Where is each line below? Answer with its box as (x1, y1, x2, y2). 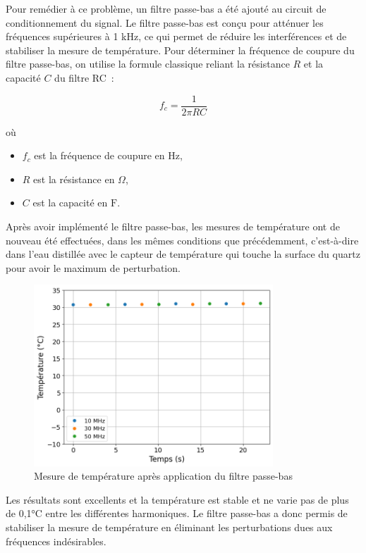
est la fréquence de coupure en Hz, (34, 148, 183, 163)
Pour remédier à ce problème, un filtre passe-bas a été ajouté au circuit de (6, 1, 327, 15)
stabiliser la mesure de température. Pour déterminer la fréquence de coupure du (6, 42, 355, 57)
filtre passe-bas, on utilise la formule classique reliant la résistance (6, 56, 290, 71)
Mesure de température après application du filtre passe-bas (34, 468, 293, 483)
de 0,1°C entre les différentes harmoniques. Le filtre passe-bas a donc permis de (6, 506, 348, 521)
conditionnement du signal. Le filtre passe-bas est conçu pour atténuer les (6, 15, 324, 30)
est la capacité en (32, 195, 108, 210)
